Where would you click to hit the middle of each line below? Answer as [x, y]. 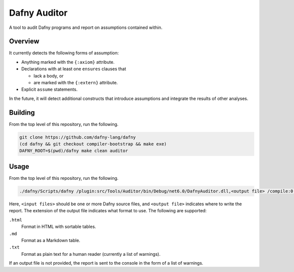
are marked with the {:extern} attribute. [76, 83]
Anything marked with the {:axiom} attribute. [68, 62]
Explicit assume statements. [49, 89]
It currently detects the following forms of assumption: [64, 53]
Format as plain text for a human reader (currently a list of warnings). [91, 254]
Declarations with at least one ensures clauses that [74, 69]
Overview [24, 41]
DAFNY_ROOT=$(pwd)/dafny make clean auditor [74, 151]
